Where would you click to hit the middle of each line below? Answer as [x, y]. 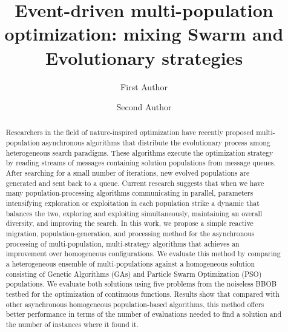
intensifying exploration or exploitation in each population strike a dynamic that [133, 203]
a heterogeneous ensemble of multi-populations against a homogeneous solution [130, 264]
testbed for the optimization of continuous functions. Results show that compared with [142, 294]
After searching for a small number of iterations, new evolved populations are [128, 173]
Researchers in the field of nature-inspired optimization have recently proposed [130, 132]
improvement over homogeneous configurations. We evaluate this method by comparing [143, 254]
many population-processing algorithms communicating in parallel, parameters [129, 193]
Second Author [144, 107]
